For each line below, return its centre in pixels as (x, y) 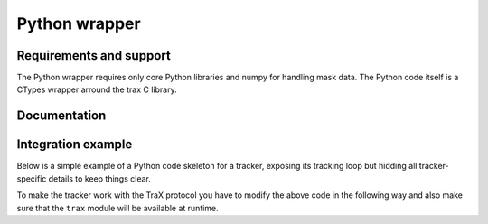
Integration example (75, 145)
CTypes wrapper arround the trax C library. (97, 89)
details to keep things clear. (99, 178)
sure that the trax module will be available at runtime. (117, 208)
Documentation (61, 116)
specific (32, 178)
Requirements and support (94, 56)
